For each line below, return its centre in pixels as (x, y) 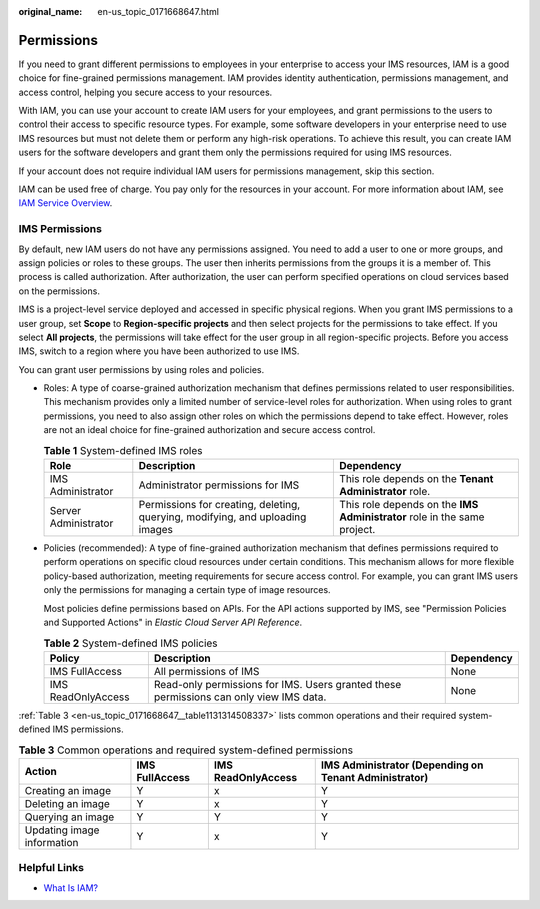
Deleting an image (67, 803)
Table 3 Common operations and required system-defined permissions (186, 750)
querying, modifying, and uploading (222, 517)
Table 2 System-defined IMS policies (131, 643)
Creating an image (68, 790)
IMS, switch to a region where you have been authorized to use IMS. (159, 351)
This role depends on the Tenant (416, 479)
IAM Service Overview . (65, 203)
